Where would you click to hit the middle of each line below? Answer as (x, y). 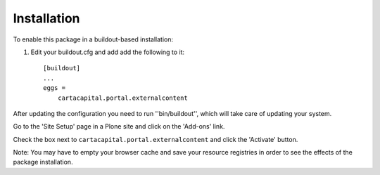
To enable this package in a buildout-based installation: (93, 39)
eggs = (55, 88)
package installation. (43, 162)
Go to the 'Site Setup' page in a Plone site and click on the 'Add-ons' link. (119, 127)
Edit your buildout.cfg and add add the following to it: (108, 52)
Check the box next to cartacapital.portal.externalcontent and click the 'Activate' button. (156, 139)
